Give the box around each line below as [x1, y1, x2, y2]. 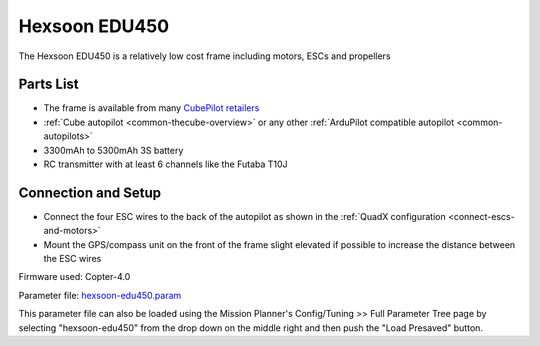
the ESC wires [43, 253, 102, 265]
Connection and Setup [18, 184, 162, 201]
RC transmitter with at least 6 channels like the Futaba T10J [43, 158, 289, 170]
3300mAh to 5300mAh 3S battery [43, 144, 184, 156]
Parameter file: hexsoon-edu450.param [18, 289, 182, 301]
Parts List [18, 76, 79, 93]
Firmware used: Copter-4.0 [18, 271, 131, 283]
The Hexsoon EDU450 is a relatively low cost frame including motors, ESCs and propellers [18, 50, 391, 62]
